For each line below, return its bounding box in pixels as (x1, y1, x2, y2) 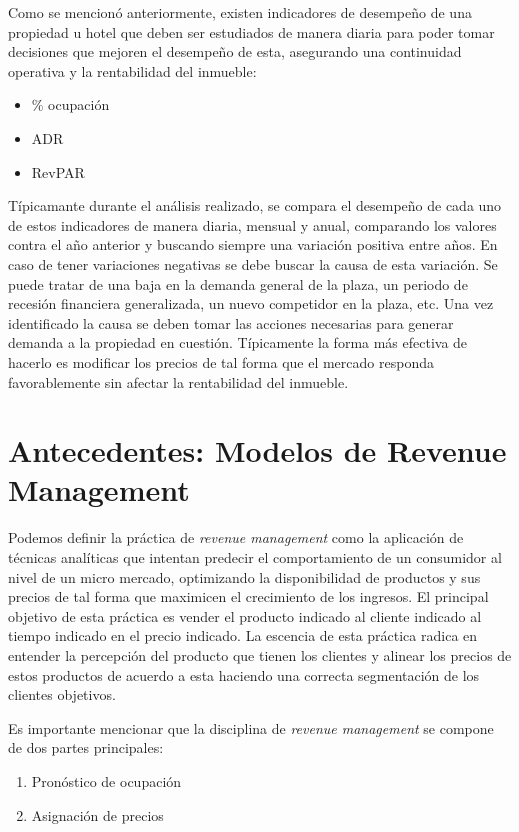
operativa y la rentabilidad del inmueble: (8, 60, 257, 81)
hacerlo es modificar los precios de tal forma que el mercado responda (8, 351, 434, 372)
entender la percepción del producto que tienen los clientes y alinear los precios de (8, 644, 512, 665)
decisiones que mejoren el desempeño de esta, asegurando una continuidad (8, 41, 462, 62)
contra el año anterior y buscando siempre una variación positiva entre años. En (8, 234, 498, 255)
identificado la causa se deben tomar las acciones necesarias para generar (8, 312, 454, 333)
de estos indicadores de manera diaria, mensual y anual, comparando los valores (8, 214, 497, 235)
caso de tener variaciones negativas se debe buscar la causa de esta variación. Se (8, 253, 498, 274)
